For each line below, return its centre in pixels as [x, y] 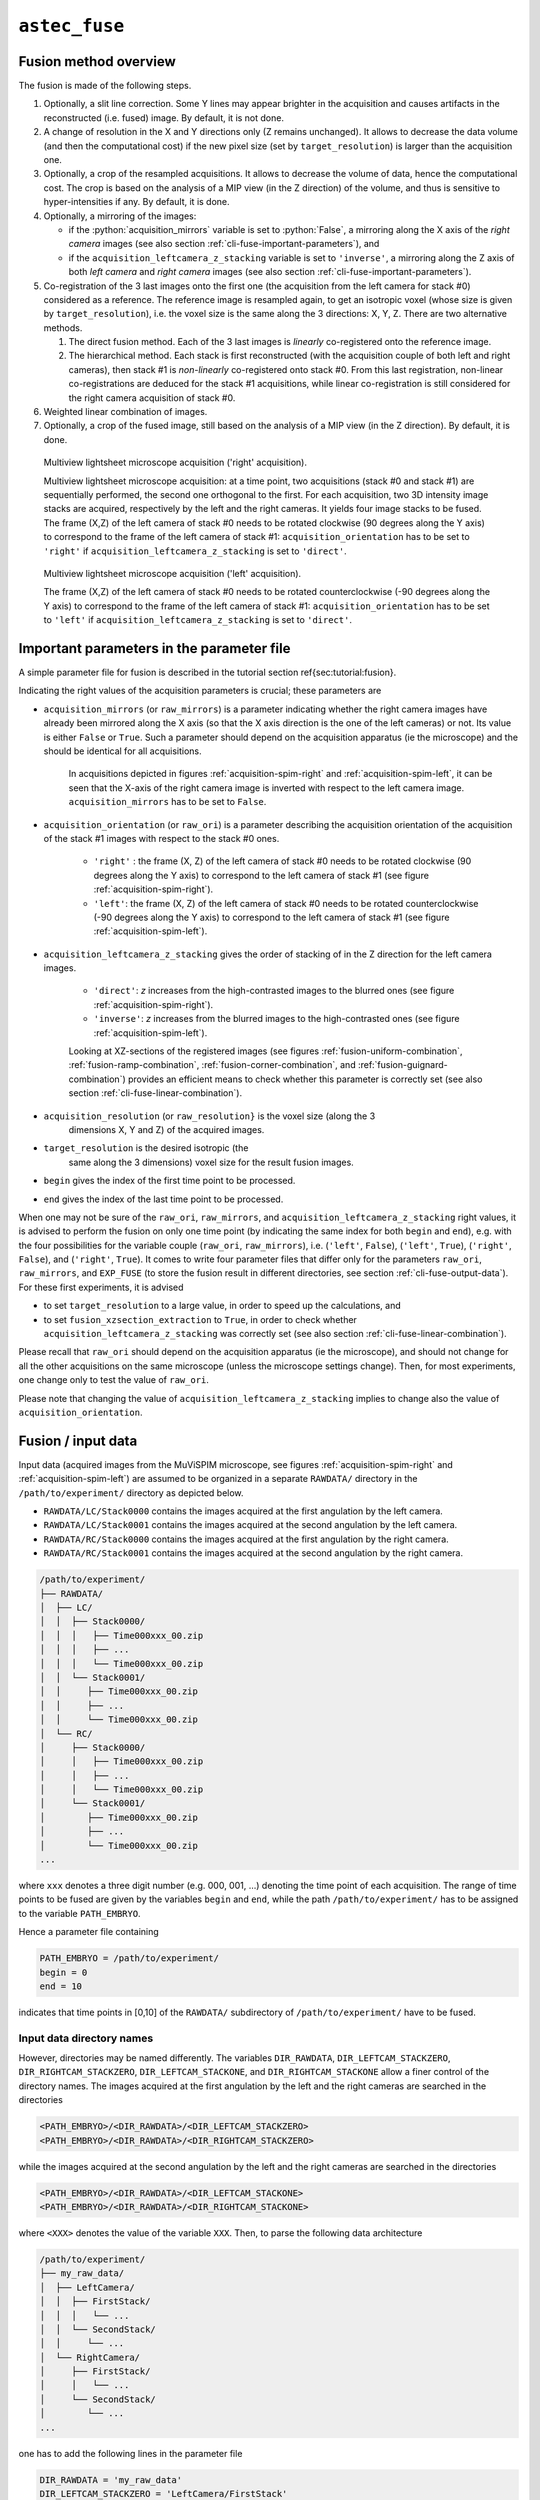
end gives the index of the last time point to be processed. [163, 1199]
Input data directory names [86, 2038]
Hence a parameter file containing [88, 1932]
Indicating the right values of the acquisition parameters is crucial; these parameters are [200, 691]
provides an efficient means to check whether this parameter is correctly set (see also [305, 1079]
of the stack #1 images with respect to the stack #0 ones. [161, 838]
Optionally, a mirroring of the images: [120, 216]
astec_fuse [71, 26]
